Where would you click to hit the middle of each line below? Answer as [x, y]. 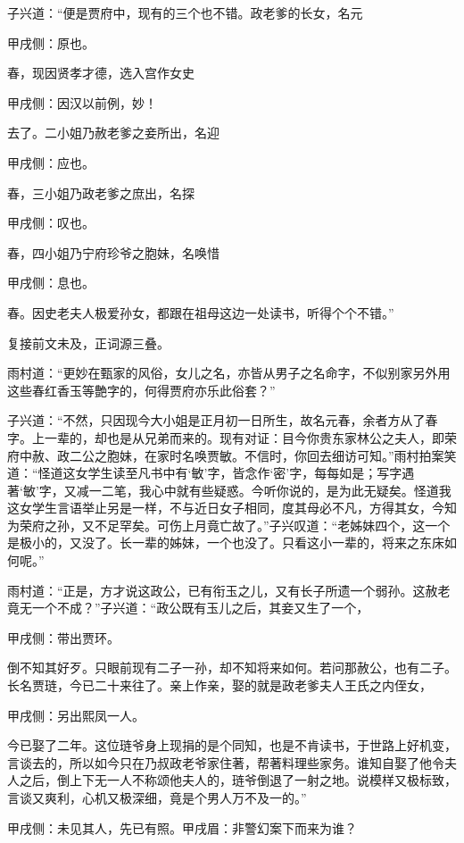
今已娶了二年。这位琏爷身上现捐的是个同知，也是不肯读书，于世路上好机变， [232, 745]
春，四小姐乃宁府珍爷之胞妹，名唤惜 [113, 252]
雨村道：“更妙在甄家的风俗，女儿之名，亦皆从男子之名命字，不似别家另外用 [229, 373]
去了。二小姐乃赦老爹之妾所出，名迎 [113, 133]
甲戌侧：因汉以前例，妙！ [82, 102]
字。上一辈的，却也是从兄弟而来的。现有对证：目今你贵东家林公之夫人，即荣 [232, 437]
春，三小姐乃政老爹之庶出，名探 [101, 192]
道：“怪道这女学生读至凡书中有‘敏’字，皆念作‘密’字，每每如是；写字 [205, 473]
